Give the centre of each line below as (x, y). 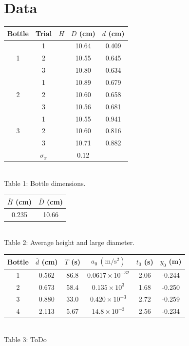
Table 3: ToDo (25, 339)
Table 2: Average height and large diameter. (69, 242)
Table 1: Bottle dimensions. (45, 183)
